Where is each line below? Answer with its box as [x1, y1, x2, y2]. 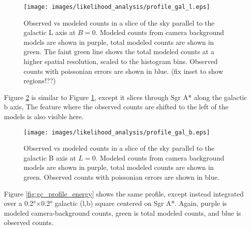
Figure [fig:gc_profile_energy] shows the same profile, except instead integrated [4, 188, 244, 198]
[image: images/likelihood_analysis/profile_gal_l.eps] [24, 3, 210, 10]
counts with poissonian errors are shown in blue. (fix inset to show [24, 65, 223, 76]
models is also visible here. [4, 111, 84, 121]
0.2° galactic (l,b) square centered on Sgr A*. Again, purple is [41, 198, 227, 208]
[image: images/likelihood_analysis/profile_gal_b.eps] [24, 129, 210, 136]
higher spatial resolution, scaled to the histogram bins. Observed [24, 56, 218, 66]
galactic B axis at [24, 152, 76, 163]
